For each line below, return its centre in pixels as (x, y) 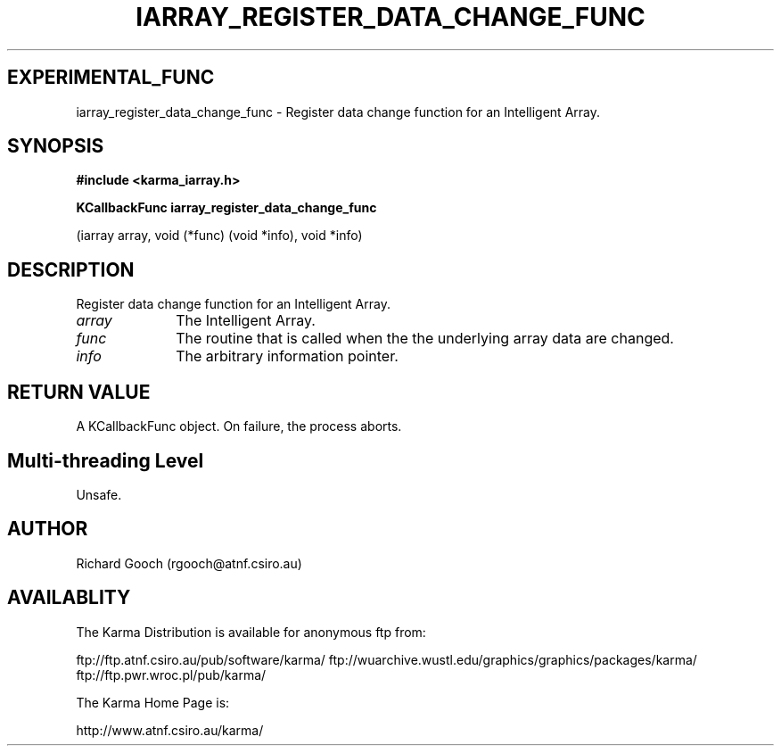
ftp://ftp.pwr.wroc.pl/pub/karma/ (171, 674)
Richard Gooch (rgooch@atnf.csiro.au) (189, 563)
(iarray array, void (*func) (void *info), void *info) (219, 236)
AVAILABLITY (69, 598)
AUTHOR (48, 529)
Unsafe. (99, 494)
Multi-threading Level (106, 460)
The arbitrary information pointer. (287, 356)
